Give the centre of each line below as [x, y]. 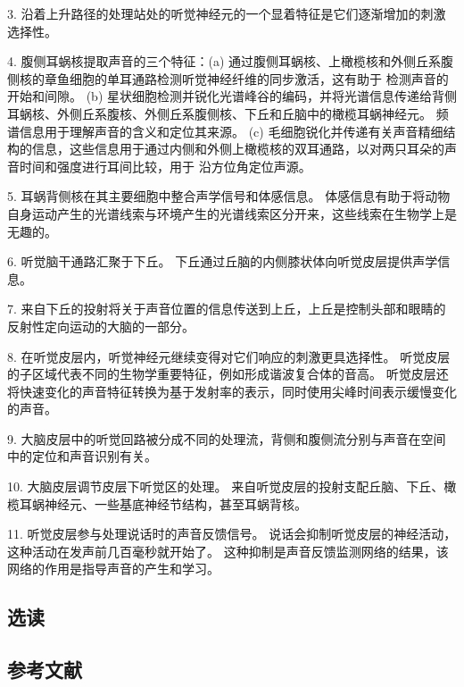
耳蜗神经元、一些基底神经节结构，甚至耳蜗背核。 [163, 503]
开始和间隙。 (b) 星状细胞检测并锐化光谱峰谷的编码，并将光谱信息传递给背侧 [232, 96]
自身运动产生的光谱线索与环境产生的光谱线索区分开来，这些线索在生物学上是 [232, 213]
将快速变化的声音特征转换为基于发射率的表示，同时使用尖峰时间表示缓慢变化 [232, 391]
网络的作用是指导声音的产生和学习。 [113, 569]
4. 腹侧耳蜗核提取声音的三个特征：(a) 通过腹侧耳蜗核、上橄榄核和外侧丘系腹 [231, 61]
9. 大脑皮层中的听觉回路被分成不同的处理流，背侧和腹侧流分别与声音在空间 [227, 438]
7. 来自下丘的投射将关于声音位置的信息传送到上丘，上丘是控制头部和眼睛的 [227, 309]
